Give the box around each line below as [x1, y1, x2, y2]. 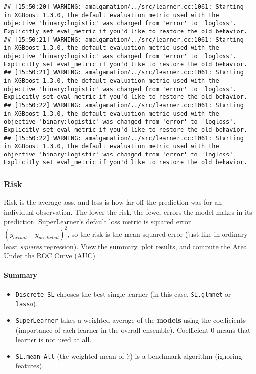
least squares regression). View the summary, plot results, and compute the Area [4, 241, 247, 251]
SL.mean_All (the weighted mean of [15, 350, 124, 361]
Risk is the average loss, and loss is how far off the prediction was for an [4, 197, 222, 207]
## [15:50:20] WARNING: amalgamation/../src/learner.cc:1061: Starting [4, 3, 244, 10]
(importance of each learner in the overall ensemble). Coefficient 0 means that [15, 324, 251, 335]
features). [15, 360, 44, 371]
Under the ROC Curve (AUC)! [4, 250, 97, 261]
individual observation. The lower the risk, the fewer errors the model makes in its [4, 206, 252, 217]
